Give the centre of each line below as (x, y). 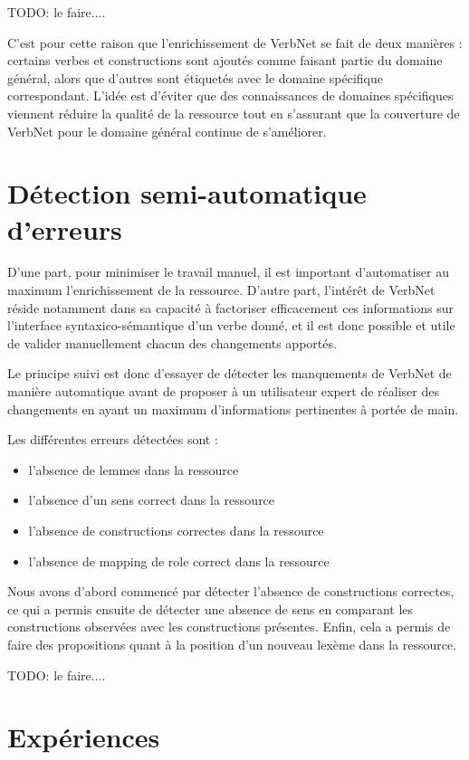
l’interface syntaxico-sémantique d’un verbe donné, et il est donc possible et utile (231, 325)
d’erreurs (65, 228)
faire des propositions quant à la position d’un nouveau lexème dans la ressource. (232, 644)
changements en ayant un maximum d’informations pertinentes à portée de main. (233, 408)
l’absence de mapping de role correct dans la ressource (179, 560)
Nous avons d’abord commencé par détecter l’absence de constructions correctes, (231, 591)
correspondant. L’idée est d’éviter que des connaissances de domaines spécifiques (230, 95)
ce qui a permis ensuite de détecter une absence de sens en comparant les (211, 608)
